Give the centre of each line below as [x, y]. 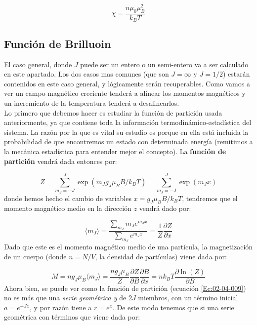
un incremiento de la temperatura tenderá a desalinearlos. [92, 102]
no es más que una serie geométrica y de [65, 298]
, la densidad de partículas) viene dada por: [161, 257]
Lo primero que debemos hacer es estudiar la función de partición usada [113, 112]
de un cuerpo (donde [35, 257]
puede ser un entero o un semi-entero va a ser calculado [164, 64]
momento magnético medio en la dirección [68, 208]
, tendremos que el [210, 198]
